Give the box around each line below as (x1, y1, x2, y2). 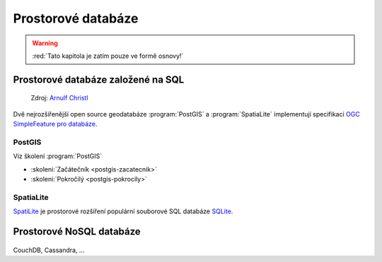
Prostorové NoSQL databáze (13, 226, 141, 237)
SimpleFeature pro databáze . (13, 120, 98, 129)
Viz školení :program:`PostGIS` (13, 152, 103, 160)
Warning (32, 39, 58, 47)
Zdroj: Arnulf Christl (30, 94, 88, 102)
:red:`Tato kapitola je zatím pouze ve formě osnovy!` (32, 52, 184, 60)
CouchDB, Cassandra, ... (13, 246, 85, 254)
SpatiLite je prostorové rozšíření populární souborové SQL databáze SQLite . (13, 207, 233, 215)
